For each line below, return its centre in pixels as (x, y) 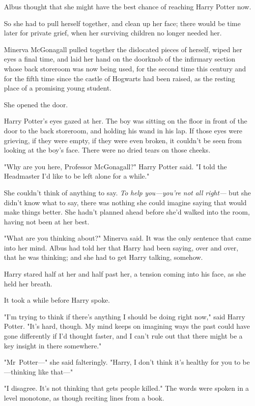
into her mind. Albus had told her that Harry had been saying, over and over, (121, 247)
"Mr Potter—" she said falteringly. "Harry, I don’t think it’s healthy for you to (122, 362)
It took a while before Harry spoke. (57, 300)
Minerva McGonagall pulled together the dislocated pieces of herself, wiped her (123, 49)
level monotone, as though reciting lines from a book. (84, 398)
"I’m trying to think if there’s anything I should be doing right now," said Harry (125, 316)
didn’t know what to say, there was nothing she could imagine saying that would (125, 202)
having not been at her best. (47, 221)
